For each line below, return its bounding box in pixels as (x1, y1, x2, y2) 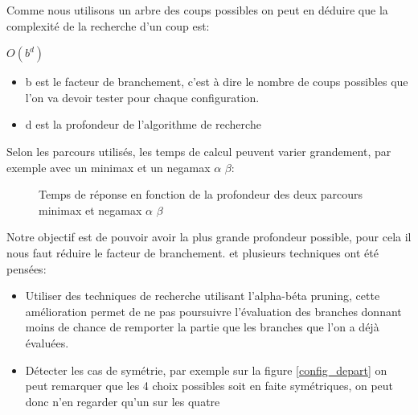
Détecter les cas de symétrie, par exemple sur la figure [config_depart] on (25, 361, 387, 378)
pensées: (6, 260, 47, 277)
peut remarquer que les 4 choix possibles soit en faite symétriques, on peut (25, 377, 394, 394)
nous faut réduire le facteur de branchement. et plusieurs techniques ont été (6, 244, 379, 261)
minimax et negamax (39, 201, 142, 218)
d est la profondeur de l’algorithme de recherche (25, 116, 261, 133)
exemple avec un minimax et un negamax (6, 158, 211, 175)
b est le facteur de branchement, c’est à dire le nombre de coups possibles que (25, 73, 408, 90)
